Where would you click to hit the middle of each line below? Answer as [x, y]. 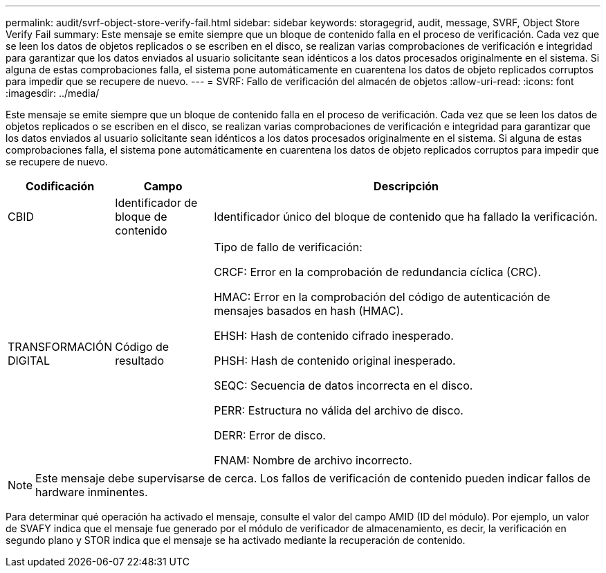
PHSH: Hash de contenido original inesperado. [335, 361]
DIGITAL [29, 361]
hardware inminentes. [92, 492]
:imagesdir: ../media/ [53, 93]
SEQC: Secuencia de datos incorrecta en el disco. [343, 385]
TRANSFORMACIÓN [60, 347]
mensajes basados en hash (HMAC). [309, 311]
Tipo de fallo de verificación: [288, 247]
